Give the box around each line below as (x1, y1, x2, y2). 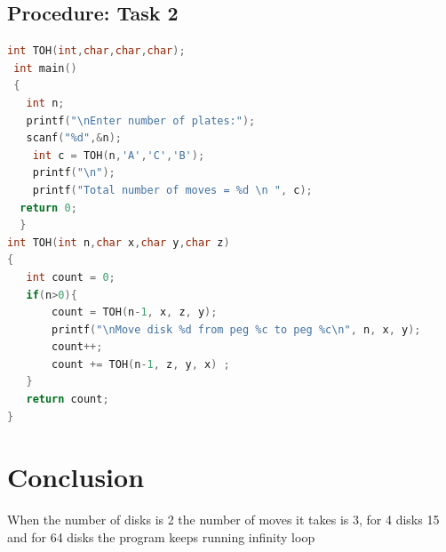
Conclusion (7, 459, 145, 495)
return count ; (26, 393, 109, 406)
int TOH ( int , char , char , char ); (7, 44, 186, 58)
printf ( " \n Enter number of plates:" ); (26, 114, 256, 127)
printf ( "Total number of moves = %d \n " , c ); (32, 183, 313, 196)
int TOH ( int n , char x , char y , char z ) (7, 236, 230, 249)
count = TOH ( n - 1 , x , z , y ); (52, 306, 218, 319)
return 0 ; (20, 201, 77, 214)
